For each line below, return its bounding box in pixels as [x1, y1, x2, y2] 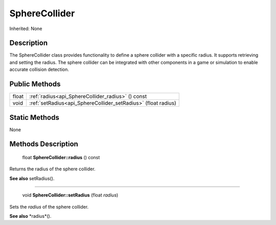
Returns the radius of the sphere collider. [9, 166, 96, 172]
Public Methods [9, 80, 61, 89]
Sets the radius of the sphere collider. [9, 204, 89, 210]
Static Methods [9, 113, 60, 122]
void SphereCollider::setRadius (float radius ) [22, 192, 119, 198]
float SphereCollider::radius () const [22, 155, 100, 161]
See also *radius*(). [9, 213, 52, 219]
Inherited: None [9, 26, 42, 32]
